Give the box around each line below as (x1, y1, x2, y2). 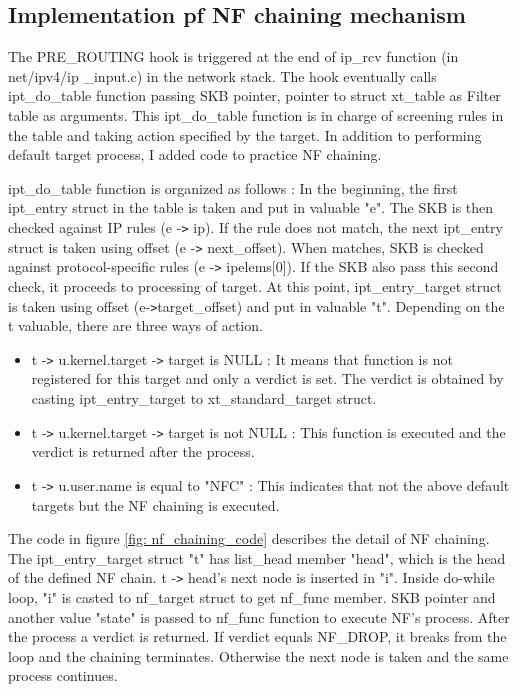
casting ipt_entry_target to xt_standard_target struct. (31, 388, 377, 409)
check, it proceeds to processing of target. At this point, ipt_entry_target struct (8, 275, 502, 296)
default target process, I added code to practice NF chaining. (8, 144, 382, 165)
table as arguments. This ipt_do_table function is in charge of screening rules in (8, 104, 504, 125)
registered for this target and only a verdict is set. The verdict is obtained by (31, 368, 504, 389)
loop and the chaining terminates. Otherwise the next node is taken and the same (8, 645, 509, 666)
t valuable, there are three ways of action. (8, 315, 263, 336)
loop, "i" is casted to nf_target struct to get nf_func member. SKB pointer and (8, 586, 496, 607)
